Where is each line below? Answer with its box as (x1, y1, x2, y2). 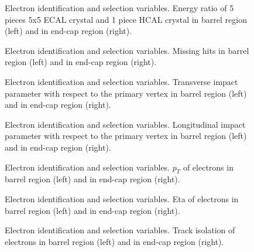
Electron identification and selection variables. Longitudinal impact (5, 118, 246, 130)
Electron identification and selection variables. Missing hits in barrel (5, 44, 249, 56)
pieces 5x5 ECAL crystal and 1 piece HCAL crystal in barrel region (5, 13, 247, 25)
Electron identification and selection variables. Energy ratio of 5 (5, 2, 234, 13)
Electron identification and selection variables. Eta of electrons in (5, 192, 239, 205)
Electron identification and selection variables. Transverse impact (5, 75, 238, 87)
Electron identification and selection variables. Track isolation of (5, 224, 235, 236)
